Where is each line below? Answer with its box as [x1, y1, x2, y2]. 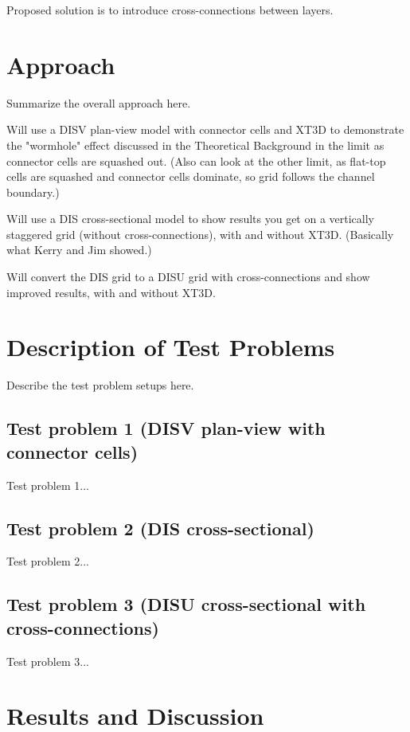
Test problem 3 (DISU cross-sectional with [6, 592, 366, 617]
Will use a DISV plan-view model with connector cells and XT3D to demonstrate [6, 121, 404, 138]
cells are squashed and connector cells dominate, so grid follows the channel [6, 168, 375, 185]
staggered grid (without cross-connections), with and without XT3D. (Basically [6, 225, 394, 242]
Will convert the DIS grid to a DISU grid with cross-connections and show [6, 268, 370, 285]
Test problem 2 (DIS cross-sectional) [6, 515, 314, 540]
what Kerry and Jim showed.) [6, 241, 152, 258]
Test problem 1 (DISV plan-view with [6, 416, 326, 440]
